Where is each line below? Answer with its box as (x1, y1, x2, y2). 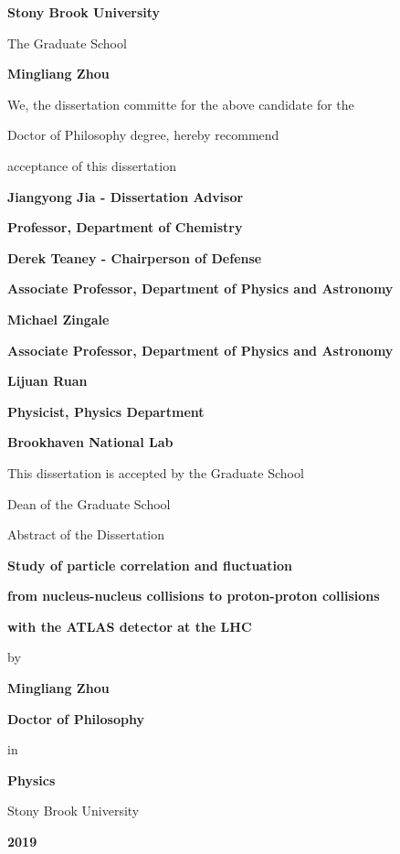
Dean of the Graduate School (7, 494, 171, 513)
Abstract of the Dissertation (7, 525, 165, 544)
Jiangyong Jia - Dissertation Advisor (7, 187, 244, 206)
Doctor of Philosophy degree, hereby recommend (7, 125, 279, 144)
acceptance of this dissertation (7, 155, 176, 175)
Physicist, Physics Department (7, 401, 205, 421)
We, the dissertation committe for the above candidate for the (7, 94, 354, 113)
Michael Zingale (7, 309, 110, 328)
